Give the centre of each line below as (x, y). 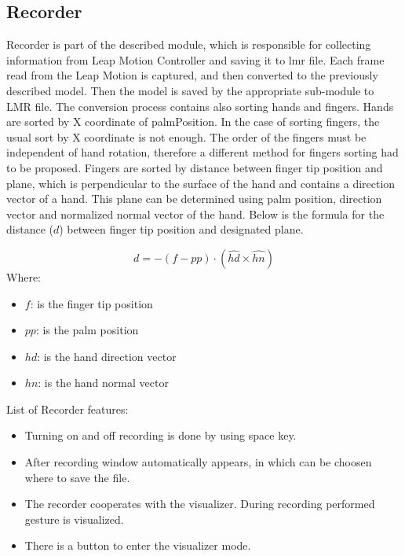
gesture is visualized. (74, 519)
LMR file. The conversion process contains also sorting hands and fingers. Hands (200, 106)
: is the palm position (87, 330)
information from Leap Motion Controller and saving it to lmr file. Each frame (195, 59)
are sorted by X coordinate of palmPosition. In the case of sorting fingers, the (193, 122)
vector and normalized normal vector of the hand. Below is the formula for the (195, 214)
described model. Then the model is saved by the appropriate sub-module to (190, 90)
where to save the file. (77, 477)
